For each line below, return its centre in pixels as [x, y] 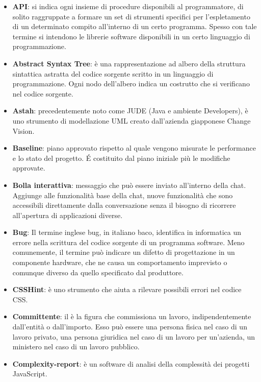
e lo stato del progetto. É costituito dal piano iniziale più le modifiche [121, 158]
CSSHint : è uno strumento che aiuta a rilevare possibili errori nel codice [127, 289]
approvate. [29, 168]
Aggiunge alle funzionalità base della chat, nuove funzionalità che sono [123, 195]
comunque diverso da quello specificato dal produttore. [98, 272]
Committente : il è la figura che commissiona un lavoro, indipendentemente [132, 316]
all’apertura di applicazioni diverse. [68, 215]
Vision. [23, 130]
